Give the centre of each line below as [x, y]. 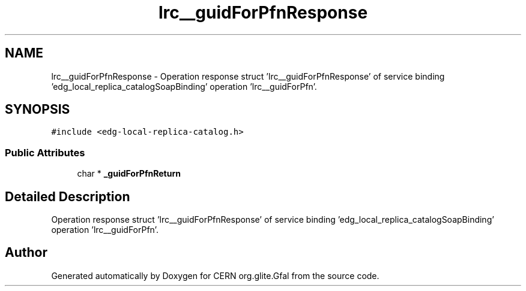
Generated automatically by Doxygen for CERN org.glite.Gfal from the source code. [215, 275]
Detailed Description [68, 196]
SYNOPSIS [38, 110]
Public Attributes [45, 152]
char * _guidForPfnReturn [129, 174]
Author [26, 253]
